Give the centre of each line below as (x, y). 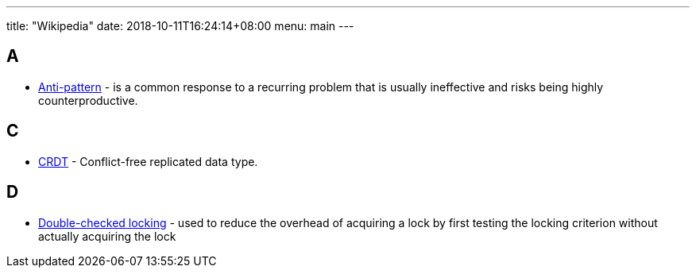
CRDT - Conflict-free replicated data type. (148, 161)
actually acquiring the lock (107, 236)
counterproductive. (88, 100)
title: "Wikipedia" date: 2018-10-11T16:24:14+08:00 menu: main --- (180, 26)
